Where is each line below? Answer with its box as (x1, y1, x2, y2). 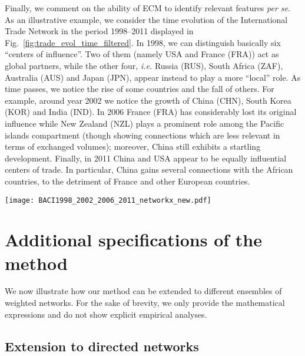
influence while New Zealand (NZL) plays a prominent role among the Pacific (5, 117, 284, 129)
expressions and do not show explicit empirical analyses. (5, 308, 207, 320)
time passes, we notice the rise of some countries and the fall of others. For (5, 83, 274, 95)
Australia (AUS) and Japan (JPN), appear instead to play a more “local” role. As (5, 71, 301, 83)
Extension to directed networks (5, 337, 199, 355)
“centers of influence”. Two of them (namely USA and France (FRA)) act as (5, 48, 279, 60)
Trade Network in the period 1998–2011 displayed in (5, 25, 194, 37)
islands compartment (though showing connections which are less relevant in (5, 128, 280, 141)
